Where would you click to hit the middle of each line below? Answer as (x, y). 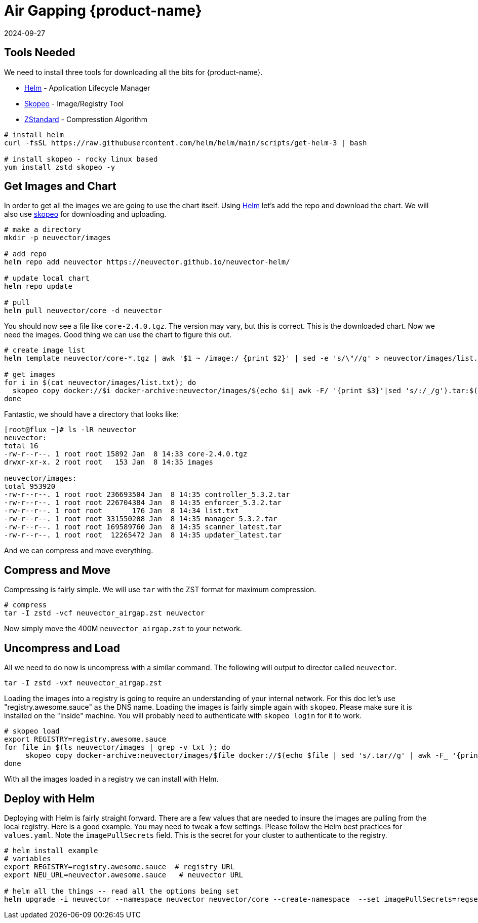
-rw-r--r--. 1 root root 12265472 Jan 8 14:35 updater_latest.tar (143, 535)
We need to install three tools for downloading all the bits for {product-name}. (133, 72)
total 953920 (30, 487)
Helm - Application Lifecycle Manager (87, 88)
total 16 (21, 446)
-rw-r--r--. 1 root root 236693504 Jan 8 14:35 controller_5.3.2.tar (147, 495)
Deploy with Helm (50, 798)
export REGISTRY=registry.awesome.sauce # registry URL (119, 867)
